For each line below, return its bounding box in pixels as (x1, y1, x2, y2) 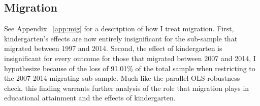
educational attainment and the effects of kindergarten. (4, 92, 176, 103)
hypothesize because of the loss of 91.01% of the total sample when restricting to (4, 63, 255, 73)
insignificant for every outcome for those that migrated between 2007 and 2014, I (4, 52, 256, 63)
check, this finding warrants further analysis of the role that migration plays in (4, 82, 249, 93)
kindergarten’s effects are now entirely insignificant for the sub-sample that (4, 33, 238, 43)
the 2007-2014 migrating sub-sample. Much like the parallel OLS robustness (4, 73, 240, 83)
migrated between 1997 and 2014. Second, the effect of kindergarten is (4, 43, 222, 54)
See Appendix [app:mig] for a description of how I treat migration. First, (4, 23, 234, 34)
